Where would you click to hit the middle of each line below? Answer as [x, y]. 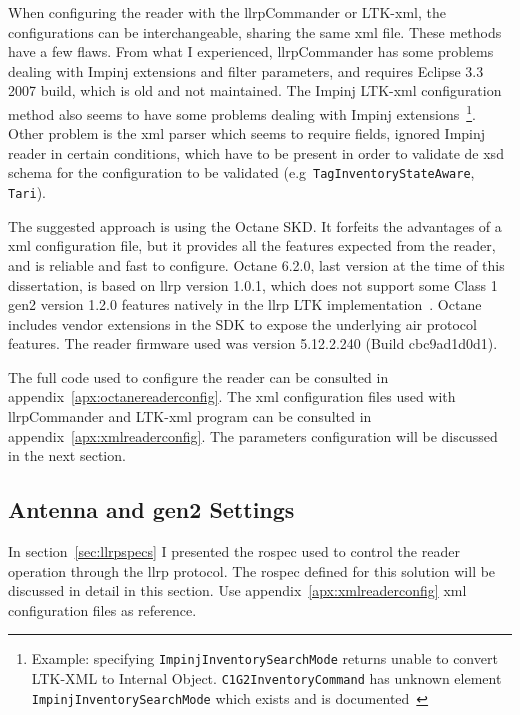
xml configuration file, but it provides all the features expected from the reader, [252, 245]
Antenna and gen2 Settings [151, 509]
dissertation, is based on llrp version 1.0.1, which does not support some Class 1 [253, 284]
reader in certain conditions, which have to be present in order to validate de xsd [256, 152]
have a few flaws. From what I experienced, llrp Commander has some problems [251, 51]
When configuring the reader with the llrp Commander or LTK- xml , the [227, 12]
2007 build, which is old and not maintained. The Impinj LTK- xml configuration [255, 90]
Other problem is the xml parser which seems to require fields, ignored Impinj [247, 133]
